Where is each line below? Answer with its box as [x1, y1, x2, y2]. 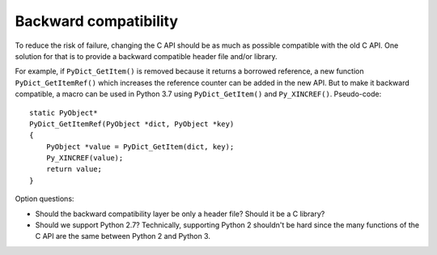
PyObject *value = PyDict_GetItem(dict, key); [45, 142, 235, 151]
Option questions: [15, 194, 74, 204]
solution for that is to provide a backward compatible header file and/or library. [15, 51, 278, 61]
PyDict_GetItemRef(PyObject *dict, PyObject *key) [29, 119, 235, 129]
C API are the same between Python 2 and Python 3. [35, 232, 210, 241]
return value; [45, 164, 103, 174]
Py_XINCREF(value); [45, 154, 124, 163]
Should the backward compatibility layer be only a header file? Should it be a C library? [35, 209, 325, 219]
